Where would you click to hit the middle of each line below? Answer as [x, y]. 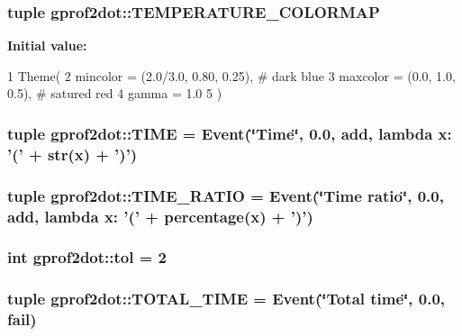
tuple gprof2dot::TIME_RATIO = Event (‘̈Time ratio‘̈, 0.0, [226, 195]
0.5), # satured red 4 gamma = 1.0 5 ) [115, 93]
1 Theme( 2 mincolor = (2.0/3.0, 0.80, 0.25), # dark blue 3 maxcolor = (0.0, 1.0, [231, 75]
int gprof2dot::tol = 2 [87, 257]
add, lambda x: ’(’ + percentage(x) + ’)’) [160, 216]
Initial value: [47, 45]
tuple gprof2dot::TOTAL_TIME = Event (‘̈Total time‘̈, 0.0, [226, 299]
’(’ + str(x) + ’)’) [72, 154]
